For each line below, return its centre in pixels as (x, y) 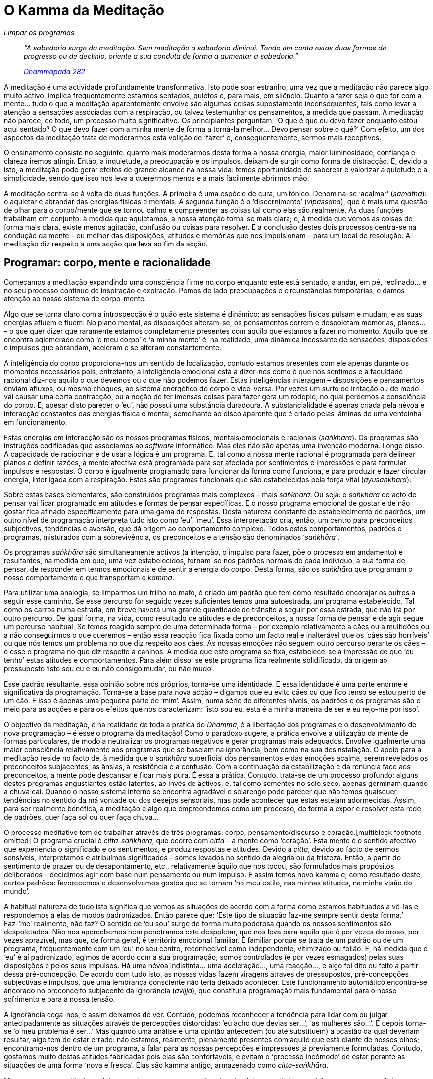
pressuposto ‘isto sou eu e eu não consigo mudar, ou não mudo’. (109, 668)
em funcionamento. (36, 422)
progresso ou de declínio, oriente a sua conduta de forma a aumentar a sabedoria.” (161, 56)
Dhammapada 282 (55, 71)
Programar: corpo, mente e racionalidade (107, 263)
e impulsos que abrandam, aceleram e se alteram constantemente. (113, 347)
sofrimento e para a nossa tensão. (60, 999)
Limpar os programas (39, 32)
